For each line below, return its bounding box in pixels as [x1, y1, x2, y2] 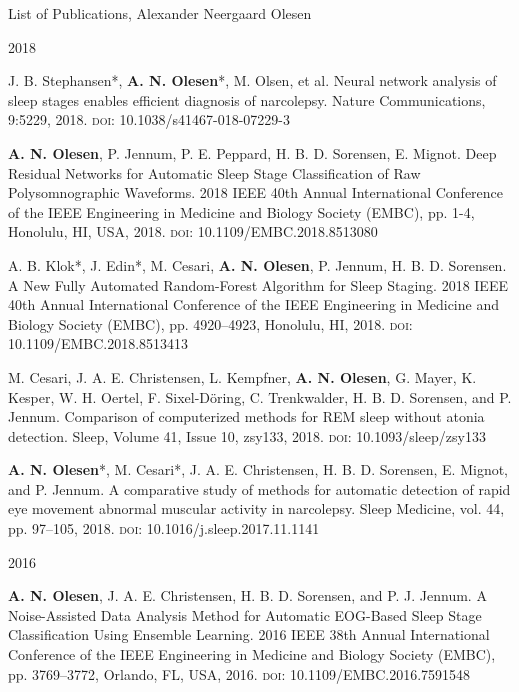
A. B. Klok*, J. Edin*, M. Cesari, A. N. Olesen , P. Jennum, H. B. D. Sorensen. [8, 254, 507, 275]
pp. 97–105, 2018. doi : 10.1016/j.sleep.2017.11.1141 [8, 518, 320, 539]
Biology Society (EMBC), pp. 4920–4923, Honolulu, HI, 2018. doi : [8, 313, 413, 334]
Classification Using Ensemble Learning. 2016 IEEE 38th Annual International [8, 624, 490, 645]
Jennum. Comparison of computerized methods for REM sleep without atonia [8, 406, 485, 427]
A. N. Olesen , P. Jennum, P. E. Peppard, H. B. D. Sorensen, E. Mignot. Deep [8, 142, 497, 163]
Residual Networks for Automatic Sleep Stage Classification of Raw [8, 162, 421, 183]
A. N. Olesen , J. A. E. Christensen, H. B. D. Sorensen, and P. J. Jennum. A [8, 585, 487, 606]
